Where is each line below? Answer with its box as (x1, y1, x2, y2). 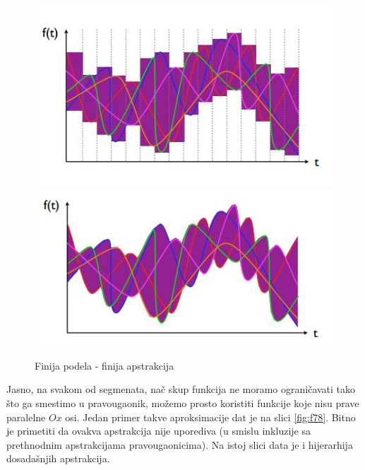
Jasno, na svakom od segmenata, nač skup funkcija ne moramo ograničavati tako (6, 382, 356, 396)
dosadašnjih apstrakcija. (6, 451, 110, 466)
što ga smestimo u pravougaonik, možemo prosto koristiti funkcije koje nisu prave (6, 395, 359, 410)
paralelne (6, 409, 46, 424)
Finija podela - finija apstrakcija (35, 358, 174, 372)
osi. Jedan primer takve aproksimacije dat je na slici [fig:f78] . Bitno (65, 409, 356, 424)
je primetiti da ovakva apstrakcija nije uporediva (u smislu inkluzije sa (6, 423, 311, 438)
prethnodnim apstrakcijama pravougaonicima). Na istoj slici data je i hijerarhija (6, 437, 353, 452)
